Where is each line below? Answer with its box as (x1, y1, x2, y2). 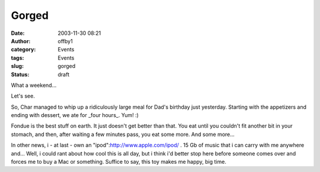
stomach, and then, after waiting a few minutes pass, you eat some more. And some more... (11, 131, 235, 138)
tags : (11, 54, 24, 61)
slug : (11, 63, 24, 70)
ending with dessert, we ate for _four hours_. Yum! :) (11, 112, 139, 119)
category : (11, 46, 36, 53)
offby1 (57, 37, 73, 44)
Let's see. (11, 92, 35, 100)
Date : (11, 30, 25, 37)
